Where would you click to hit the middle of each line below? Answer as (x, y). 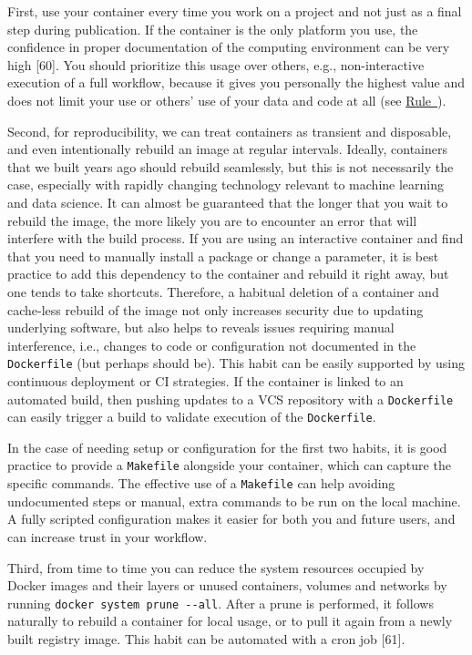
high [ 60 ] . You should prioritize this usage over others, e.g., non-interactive (216, 64)
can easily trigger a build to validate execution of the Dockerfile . (192, 417)
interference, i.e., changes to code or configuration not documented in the (212, 345)
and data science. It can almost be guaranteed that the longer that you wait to (228, 202)
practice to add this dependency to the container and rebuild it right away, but (228, 274)
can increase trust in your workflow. (108, 536)
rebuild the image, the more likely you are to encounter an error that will (212, 220)
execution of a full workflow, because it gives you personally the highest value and (236, 82)
